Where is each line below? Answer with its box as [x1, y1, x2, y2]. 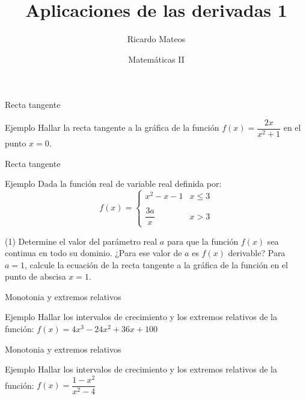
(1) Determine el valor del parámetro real [5, 234, 158, 247]
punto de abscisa [5, 270, 66, 283]
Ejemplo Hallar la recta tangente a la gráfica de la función [5, 121, 219, 134]
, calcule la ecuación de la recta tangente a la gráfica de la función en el [25, 258, 288, 271]
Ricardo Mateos [127, 33, 186, 45]
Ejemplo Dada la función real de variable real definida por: [5, 177, 222, 190]
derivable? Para [228, 247, 286, 259]
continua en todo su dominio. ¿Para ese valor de [5, 247, 182, 259]
